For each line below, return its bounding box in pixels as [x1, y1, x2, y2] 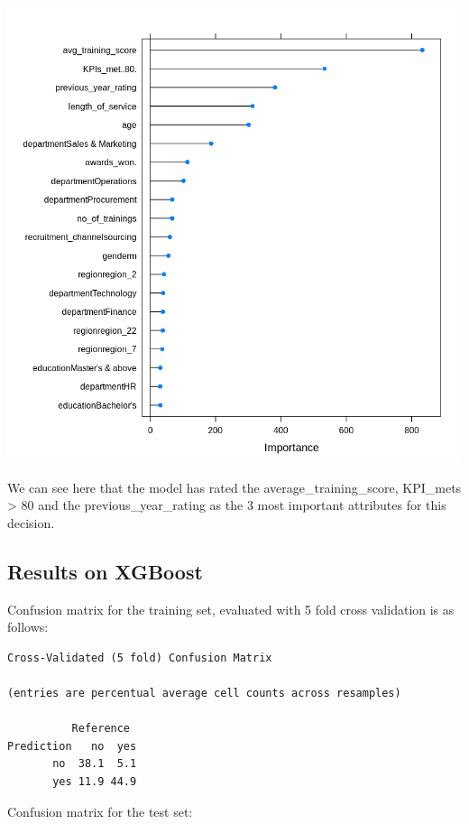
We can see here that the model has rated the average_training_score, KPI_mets [7, 477, 462, 496]
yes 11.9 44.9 [52, 774, 137, 788]
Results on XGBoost [7, 557, 203, 585]
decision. [7, 513, 55, 532]
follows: [7, 617, 49, 636]
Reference [71, 722, 131, 736]
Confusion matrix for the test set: [7, 801, 193, 820]
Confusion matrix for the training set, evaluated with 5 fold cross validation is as [7, 599, 455, 618]
